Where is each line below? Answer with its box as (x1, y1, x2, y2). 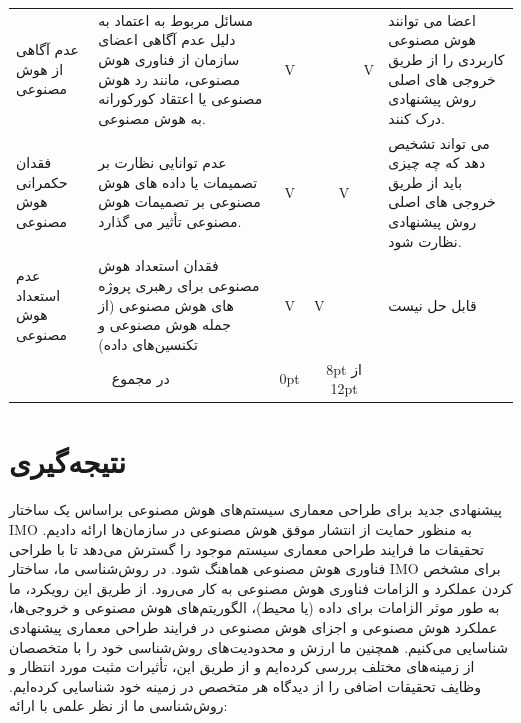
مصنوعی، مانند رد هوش (98, 68, 240, 89)
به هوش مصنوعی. (98, 107, 206, 128)
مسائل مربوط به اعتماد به (98, 9, 253, 30)
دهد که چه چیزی (388, 152, 486, 173)
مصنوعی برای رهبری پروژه (98, 274, 260, 295)
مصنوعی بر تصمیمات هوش (98, 191, 261, 212)
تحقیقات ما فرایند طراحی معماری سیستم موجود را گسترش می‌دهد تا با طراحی (9, 538, 484, 559)
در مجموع (111, 368, 170, 389)
